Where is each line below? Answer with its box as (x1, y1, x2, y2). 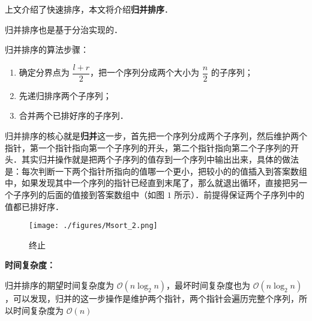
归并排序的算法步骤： (5, 43, 89, 56)
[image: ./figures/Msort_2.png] (29, 221, 158, 230)
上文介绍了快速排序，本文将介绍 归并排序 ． (5, 3, 173, 15)
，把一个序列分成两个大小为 (90, 66, 200, 79)
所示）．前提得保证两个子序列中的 (174, 188, 305, 200)
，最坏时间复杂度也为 (166, 279, 251, 292)
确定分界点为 (19, 66, 70, 79)
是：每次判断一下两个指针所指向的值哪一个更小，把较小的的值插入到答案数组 (5, 164, 307, 177)
